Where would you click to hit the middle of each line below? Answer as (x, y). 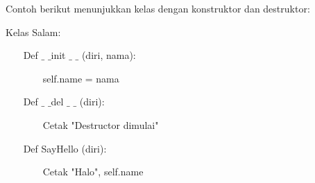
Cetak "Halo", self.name (93, 172)
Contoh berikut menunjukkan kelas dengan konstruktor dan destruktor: (158, 8)
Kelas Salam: (33, 32)
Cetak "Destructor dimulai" (101, 124)
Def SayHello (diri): (65, 148)
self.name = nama (81, 78)
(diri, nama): (109, 55)
